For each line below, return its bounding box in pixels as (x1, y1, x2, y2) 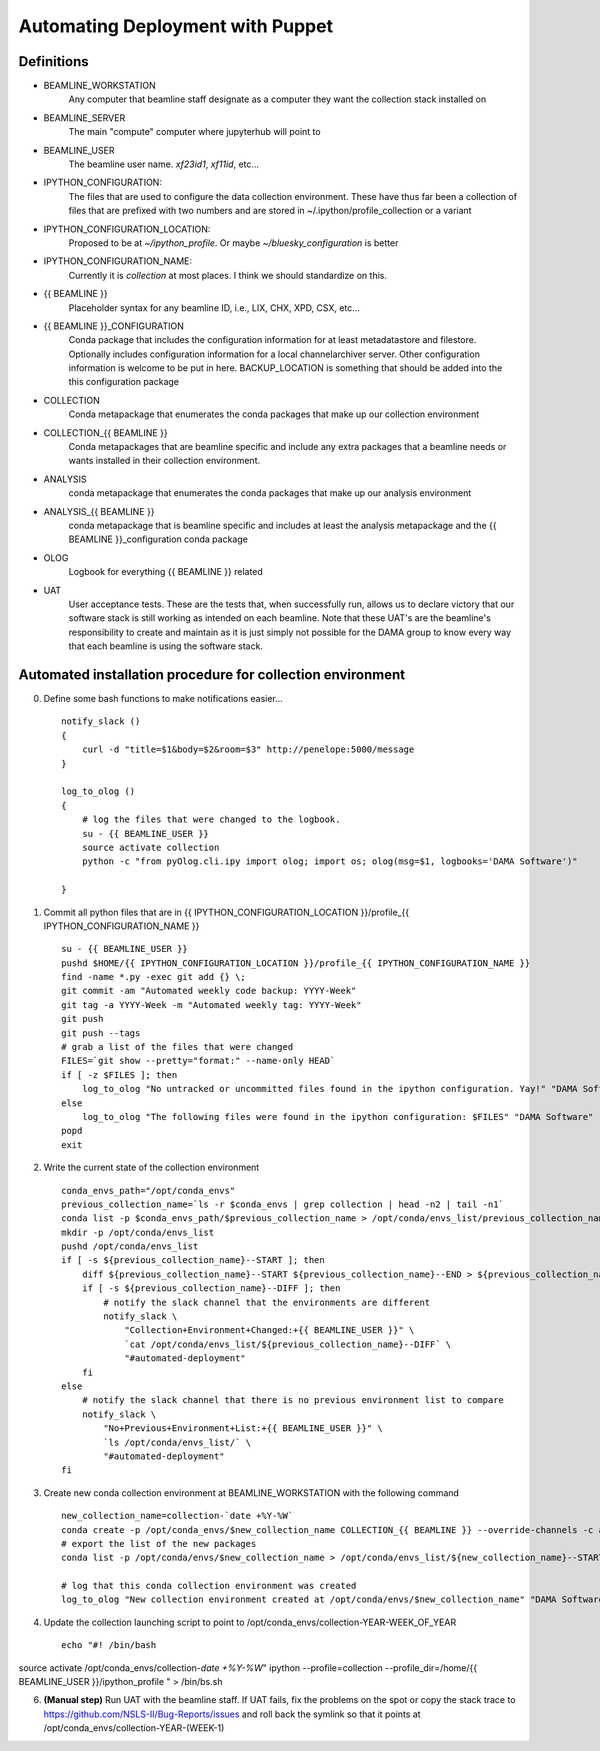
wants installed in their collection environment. (68, 455, 261, 467)
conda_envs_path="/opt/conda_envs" (61, 1185, 236, 1196)
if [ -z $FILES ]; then (61, 1069, 178, 1080)
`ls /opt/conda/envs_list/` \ (103, 1436, 252, 1448)
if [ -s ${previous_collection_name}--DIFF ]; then (81, 1283, 341, 1294)
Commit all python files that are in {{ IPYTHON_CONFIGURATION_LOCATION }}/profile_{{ (43, 906, 410, 918)
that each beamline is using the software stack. (68, 640, 264, 652)
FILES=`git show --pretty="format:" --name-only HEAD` (61, 1055, 336, 1067)
